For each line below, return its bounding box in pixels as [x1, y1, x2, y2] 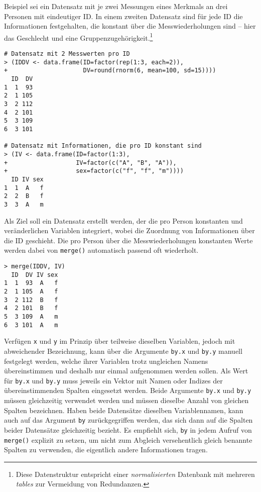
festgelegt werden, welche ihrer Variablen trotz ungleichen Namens [4, 355, 208, 366]
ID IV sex [11, 175, 44, 183]
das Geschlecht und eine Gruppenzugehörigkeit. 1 [4, 31, 153, 43]
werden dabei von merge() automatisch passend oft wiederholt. [4, 245, 199, 255]
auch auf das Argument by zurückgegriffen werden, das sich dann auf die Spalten [4, 415, 253, 425]
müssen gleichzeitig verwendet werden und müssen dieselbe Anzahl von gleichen [4, 395, 249, 405]
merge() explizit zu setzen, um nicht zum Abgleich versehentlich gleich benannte [4, 434, 252, 445]
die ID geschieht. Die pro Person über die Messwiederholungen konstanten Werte [4, 235, 253, 245]
